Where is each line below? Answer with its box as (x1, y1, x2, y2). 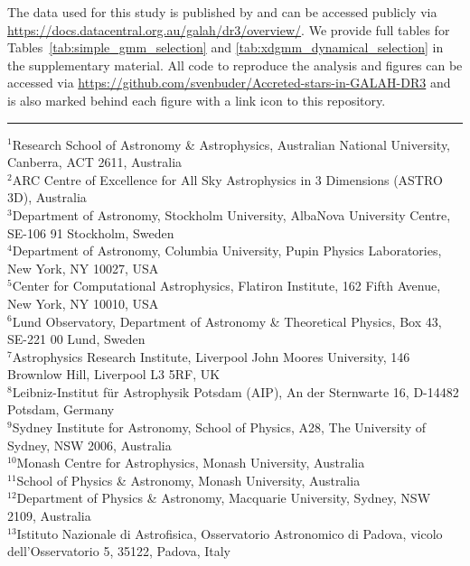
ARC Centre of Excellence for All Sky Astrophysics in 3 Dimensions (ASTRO (12, 170, 443, 189)
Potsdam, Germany (7, 400, 115, 419)
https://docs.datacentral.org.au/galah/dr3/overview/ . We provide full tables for (7, 20, 450, 39)
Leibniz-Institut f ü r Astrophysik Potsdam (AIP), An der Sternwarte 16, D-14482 (12, 382, 459, 401)
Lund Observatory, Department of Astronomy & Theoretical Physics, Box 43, (12, 311, 442, 330)
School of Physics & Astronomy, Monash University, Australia (16, 470, 361, 489)
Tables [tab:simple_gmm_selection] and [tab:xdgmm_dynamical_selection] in (7, 38, 444, 57)
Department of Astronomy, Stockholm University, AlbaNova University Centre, (12, 205, 451, 224)
